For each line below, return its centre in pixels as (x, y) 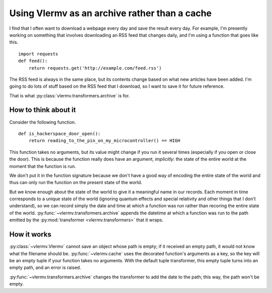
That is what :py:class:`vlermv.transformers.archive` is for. (70, 95)
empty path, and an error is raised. (45, 268)
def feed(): (33, 61)
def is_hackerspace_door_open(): (59, 133)
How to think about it (43, 110)
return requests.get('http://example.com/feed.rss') (95, 68)
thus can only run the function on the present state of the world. (76, 183)
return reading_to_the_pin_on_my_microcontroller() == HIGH (105, 141)
